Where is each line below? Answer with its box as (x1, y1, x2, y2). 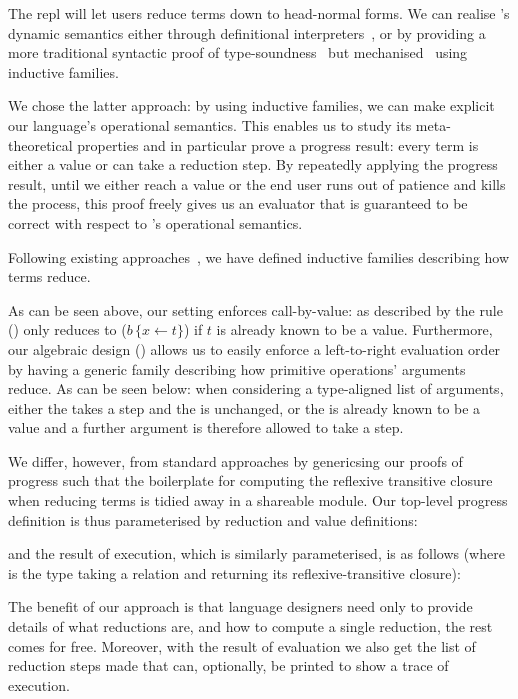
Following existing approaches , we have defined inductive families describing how (8, 246, 510, 267)
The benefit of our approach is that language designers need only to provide (8, 596, 473, 617)
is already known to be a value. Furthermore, (216, 319, 493, 340)
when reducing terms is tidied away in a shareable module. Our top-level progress (8, 490, 508, 511)
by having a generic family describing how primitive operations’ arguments (8, 358, 466, 379)
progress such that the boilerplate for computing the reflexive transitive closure (8, 470, 493, 491)
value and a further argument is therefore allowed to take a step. (8, 417, 404, 438)
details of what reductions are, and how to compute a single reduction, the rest (8, 616, 493, 637)
